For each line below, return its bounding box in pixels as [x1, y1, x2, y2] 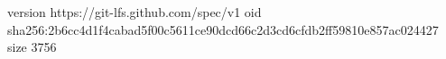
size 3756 [7, 38, 57, 56]
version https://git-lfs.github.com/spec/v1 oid [7, 3, 262, 21]
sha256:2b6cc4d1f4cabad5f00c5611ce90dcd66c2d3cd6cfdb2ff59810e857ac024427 [7, 20, 439, 38]
